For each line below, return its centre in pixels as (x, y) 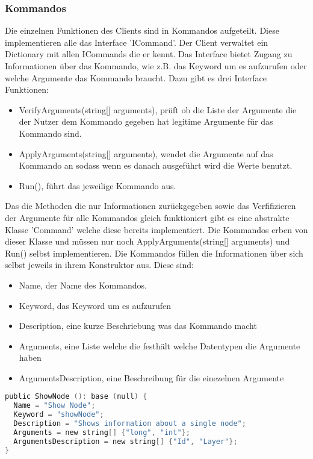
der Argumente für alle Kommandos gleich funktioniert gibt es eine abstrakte (147, 217)
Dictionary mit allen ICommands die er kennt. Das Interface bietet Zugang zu (149, 54)
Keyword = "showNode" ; (59, 415)
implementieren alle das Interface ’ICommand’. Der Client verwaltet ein (137, 42)
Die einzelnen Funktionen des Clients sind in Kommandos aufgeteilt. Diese (142, 30)
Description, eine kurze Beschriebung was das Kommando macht (138, 326)
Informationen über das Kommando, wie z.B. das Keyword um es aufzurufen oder (156, 66)
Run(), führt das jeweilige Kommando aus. (98, 185)
